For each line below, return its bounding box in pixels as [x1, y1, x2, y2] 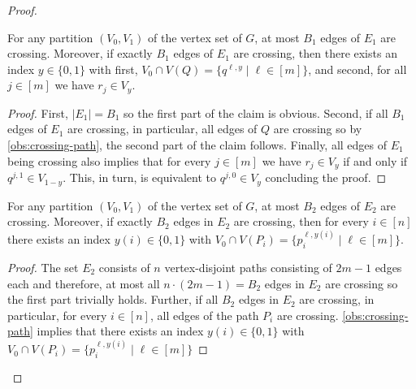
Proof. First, [7, 104, 68, 121]
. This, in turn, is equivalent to [63, 169, 217, 186]
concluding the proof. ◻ [265, 169, 387, 186]
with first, [89, 60, 138, 77]
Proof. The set [7, 258, 79, 275]
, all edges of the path [149, 306, 259, 323]
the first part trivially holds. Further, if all [7, 291, 219, 308]
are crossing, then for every [233, 213, 369, 230]
